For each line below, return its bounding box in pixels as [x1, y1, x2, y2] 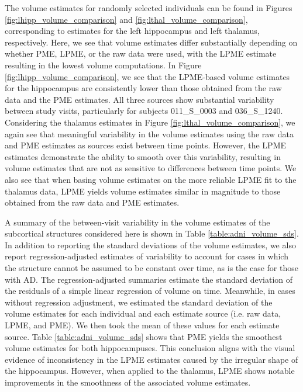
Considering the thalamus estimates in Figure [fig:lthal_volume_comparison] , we [5, 116, 295, 128]
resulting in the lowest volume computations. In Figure [5, 58, 202, 71]
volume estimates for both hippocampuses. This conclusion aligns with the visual [5, 342, 295, 354]
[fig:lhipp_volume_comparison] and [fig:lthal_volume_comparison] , [5, 13, 248, 25]
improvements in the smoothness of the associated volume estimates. [5, 376, 251, 388]
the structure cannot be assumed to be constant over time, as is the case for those [5, 262, 298, 274]
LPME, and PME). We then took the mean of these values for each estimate [5, 319, 280, 331]
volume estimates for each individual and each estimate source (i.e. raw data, [5, 307, 281, 320]
